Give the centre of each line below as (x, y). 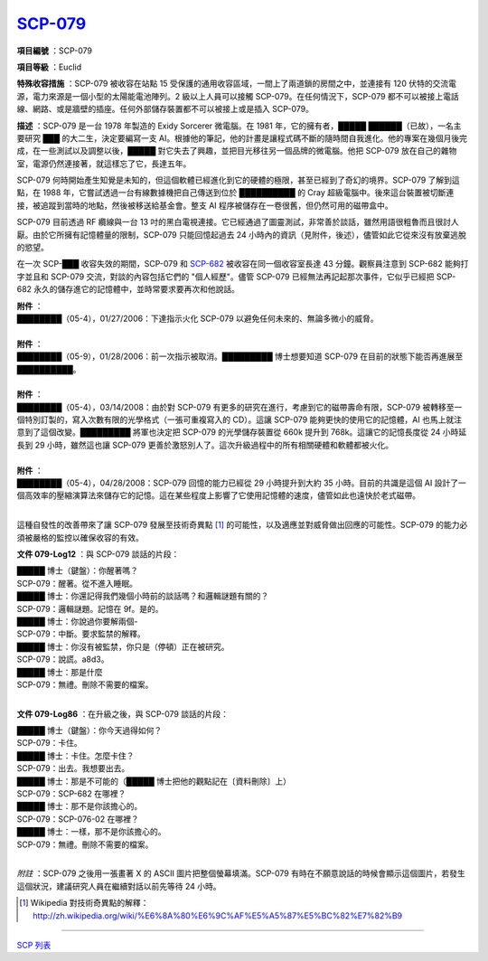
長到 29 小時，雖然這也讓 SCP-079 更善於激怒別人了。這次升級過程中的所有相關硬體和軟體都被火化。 (205, 445)
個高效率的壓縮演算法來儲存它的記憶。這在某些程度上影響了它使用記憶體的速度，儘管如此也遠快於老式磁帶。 (218, 495)
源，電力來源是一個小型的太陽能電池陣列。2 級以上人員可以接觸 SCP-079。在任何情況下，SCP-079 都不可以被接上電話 (238, 96)
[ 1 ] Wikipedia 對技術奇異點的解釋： (84, 903)
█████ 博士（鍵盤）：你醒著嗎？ (78, 570)
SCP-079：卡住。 (49, 743)
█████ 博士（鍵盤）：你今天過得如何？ (89, 730)
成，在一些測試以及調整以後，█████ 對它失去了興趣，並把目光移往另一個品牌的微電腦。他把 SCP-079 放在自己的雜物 (237, 151)
